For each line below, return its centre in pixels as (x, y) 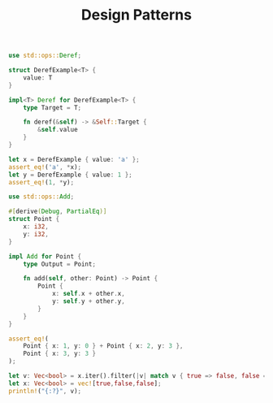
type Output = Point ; (59, 264)
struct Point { (34, 219)
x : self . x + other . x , (89, 294)
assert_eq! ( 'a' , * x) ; (45, 167)
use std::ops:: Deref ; (45, 56)
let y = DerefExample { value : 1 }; (70, 175)
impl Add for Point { (45, 256)
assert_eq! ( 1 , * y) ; (41, 182)
